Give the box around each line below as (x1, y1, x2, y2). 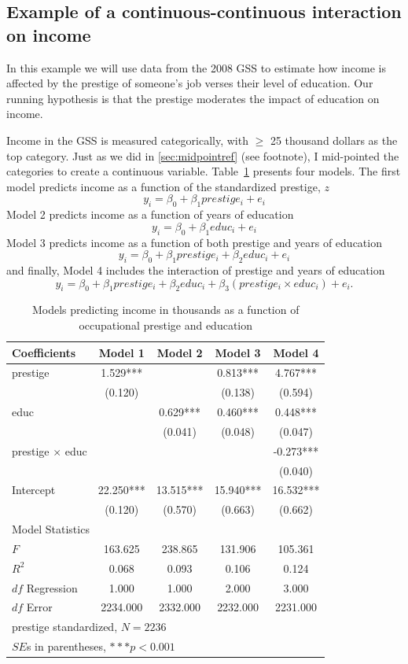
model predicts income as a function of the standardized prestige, (6, 178, 321, 194)
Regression (26, 579, 78, 596)
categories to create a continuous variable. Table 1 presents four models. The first (6, 163, 401, 179)
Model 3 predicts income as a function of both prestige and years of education (6, 234, 382, 250)
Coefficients (12, 344, 76, 360)
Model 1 (98, 344, 145, 360)
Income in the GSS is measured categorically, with (6, 131, 248, 148)
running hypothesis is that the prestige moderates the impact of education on (6, 90, 380, 106)
